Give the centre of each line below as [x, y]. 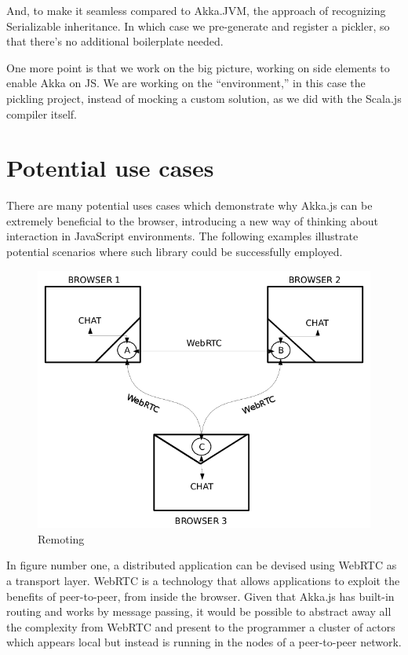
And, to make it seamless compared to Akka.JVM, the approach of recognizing [196, 10]
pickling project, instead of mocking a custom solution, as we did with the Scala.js [204, 98]
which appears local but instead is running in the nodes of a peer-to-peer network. [204, 642]
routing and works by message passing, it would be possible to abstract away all [199, 611]
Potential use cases [110, 168]
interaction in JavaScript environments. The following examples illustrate [182, 236]
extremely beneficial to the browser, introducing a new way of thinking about [192, 220]
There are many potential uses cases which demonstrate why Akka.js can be [189, 205]
